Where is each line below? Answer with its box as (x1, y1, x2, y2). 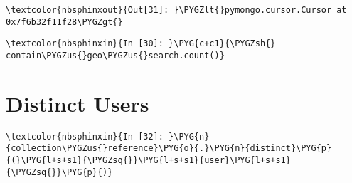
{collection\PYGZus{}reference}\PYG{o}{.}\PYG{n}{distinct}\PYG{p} (6, 143, 332, 154)
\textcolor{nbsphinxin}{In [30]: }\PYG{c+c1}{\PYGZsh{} (6, 38, 276, 49)
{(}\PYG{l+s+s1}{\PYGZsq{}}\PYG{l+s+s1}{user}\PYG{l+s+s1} (6, 155, 291, 166)
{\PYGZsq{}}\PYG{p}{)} (6, 167, 113, 177)
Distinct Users (6, 88, 149, 117)
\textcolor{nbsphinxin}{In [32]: (6, 131, 164, 142)
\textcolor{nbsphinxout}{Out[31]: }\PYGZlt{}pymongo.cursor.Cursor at (6, 5, 347, 15)
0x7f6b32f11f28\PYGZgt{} (6, 16, 123, 27)
